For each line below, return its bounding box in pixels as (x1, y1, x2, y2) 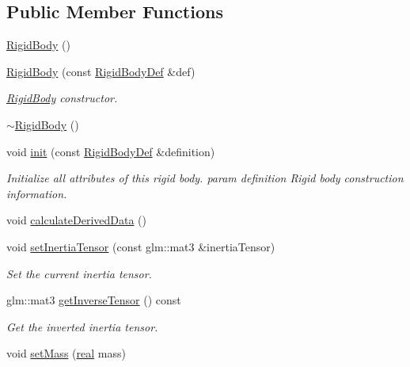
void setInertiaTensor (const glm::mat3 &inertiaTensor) (6, 238, 275, 254)
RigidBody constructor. (6, 90, 118, 106)
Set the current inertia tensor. (6, 265, 152, 281)
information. (6, 185, 67, 201)
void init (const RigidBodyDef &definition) (6, 143, 215, 159)
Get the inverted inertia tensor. (6, 318, 158, 335)
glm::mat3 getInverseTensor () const (6, 292, 181, 308)
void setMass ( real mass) (6, 345, 126, 361)
